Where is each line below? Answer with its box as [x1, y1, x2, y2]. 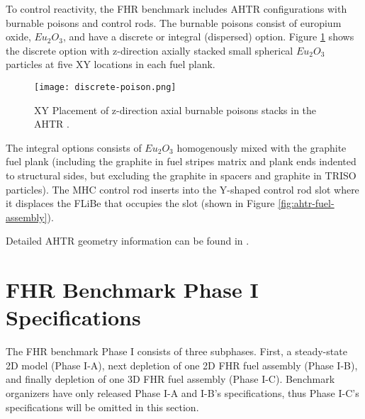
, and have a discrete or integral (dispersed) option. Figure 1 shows [62, 29, 354, 44]
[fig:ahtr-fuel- [278, 196, 335, 211]
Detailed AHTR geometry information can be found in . [6, 233, 249, 248]
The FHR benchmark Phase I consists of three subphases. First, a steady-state [6, 344, 347, 359]
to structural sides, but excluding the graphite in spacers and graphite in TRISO [6, 168, 356, 182]
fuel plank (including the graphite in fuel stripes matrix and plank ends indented [6, 154, 356, 169]
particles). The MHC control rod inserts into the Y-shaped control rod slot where [6, 181, 359, 196]
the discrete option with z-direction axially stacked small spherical [6, 43, 293, 57]
